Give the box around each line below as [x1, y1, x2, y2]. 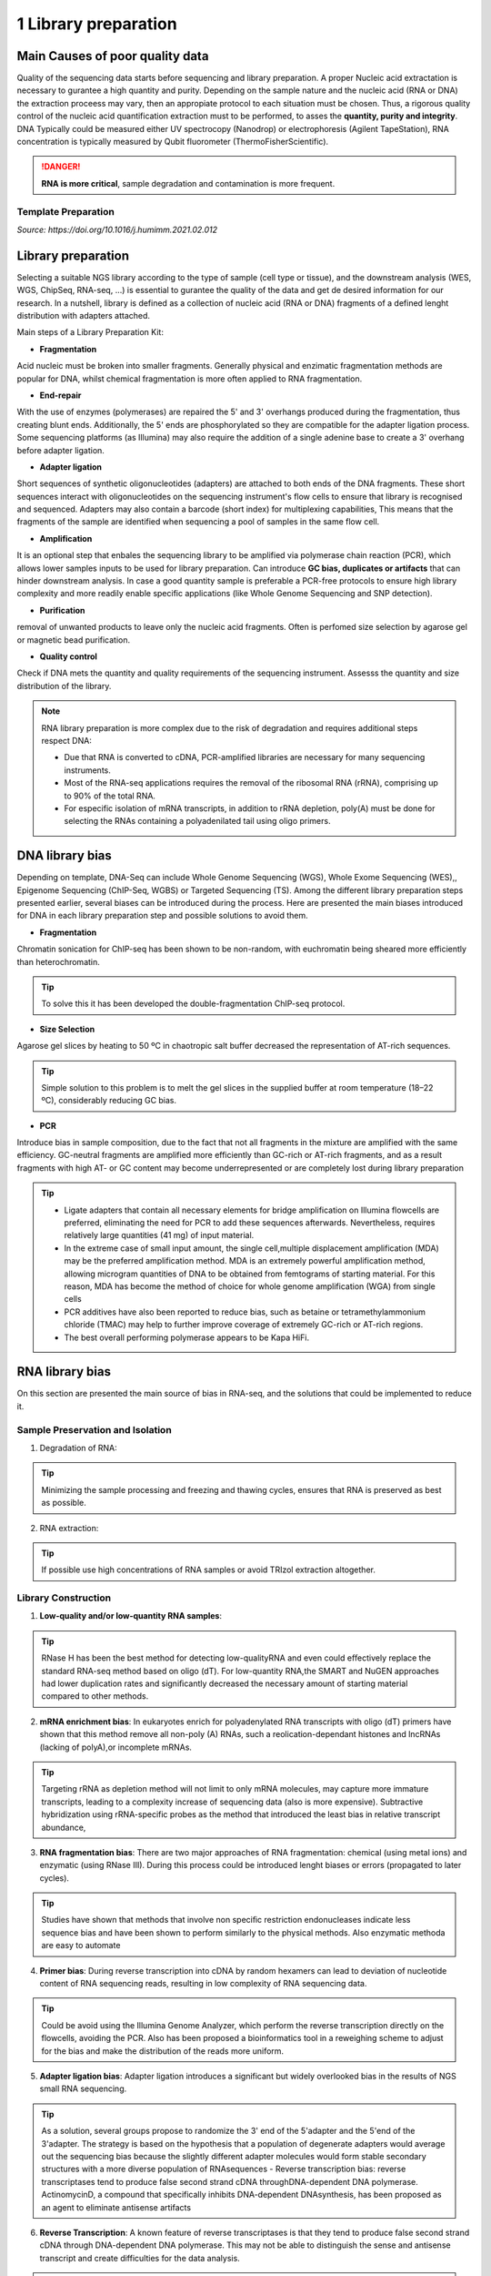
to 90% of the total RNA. [64, 790, 156, 801]
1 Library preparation [16, 14, 177, 34]
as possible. [41, 1498, 86, 1509]
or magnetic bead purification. [16, 634, 131, 645]
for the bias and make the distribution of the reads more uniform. [41, 2045, 285, 2057]
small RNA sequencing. [39, 2083, 127, 2094]
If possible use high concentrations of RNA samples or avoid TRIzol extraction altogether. [41, 1564, 376, 1575]
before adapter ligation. [16, 444, 105, 455]
